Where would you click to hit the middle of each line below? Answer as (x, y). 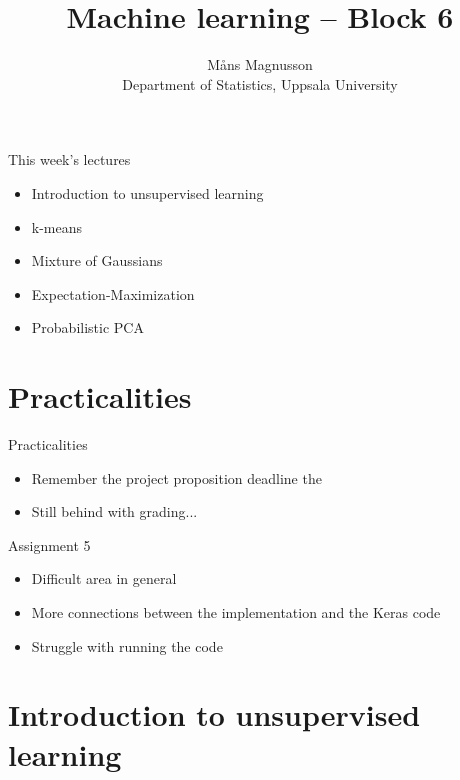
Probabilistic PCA (87, 327)
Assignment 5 (49, 544)
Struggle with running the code (127, 645)
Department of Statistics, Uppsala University (260, 83)
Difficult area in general (104, 578)
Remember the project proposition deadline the (176, 477)
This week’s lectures (69, 159)
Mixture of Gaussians (97, 260)
